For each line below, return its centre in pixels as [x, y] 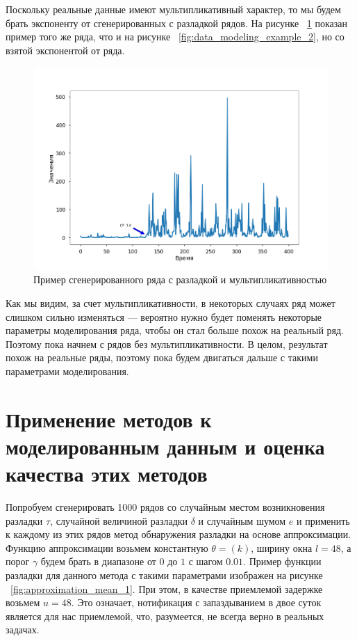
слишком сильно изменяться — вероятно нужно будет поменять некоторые [164, 316]
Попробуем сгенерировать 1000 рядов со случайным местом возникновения [165, 507]
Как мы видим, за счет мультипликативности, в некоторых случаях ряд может [171, 302]
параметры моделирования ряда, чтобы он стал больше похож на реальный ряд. [175, 330]
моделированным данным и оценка [165, 446]
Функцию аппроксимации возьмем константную [107, 547]
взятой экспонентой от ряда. [65, 50]
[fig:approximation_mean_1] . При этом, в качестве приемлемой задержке [167, 588]
